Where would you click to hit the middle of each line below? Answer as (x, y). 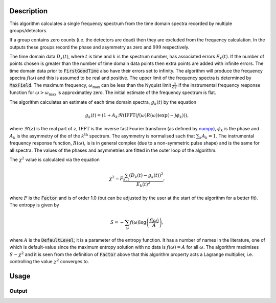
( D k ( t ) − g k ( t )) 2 (146, 176)
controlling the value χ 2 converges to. (49, 261)
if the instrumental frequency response (219, 85)
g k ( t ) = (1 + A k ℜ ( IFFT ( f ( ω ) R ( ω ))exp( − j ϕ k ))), (137, 116)
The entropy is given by (34, 205)
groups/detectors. (29, 30)
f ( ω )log (138, 223)
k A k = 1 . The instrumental (227, 136)
